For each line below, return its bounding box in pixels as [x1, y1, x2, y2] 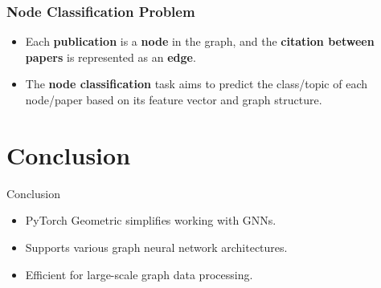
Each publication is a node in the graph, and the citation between [25, 33, 375, 50]
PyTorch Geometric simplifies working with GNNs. [25, 212, 277, 229]
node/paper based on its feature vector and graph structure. [25, 91, 322, 107]
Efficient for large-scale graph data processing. [25, 266, 253, 282]
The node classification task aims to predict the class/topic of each [25, 75, 368, 92]
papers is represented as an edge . [25, 48, 196, 65]
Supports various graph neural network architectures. [25, 238, 288, 255]
